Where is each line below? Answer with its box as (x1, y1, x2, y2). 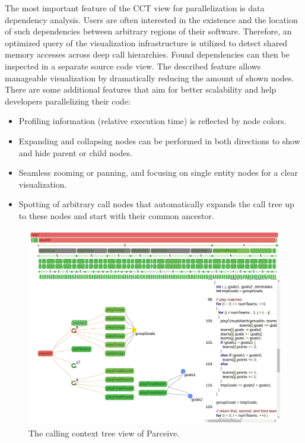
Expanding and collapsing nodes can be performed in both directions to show (18, 134, 300, 147)
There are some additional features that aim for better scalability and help (5, 83, 277, 96)
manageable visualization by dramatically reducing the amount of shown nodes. (5, 71, 294, 84)
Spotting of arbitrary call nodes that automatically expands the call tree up (18, 198, 294, 210)
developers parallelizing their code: (5, 94, 131, 107)
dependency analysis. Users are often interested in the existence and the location (5, 13, 298, 26)
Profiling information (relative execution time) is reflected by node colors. (18, 115, 287, 127)
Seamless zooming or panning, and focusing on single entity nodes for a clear (18, 166, 298, 179)
